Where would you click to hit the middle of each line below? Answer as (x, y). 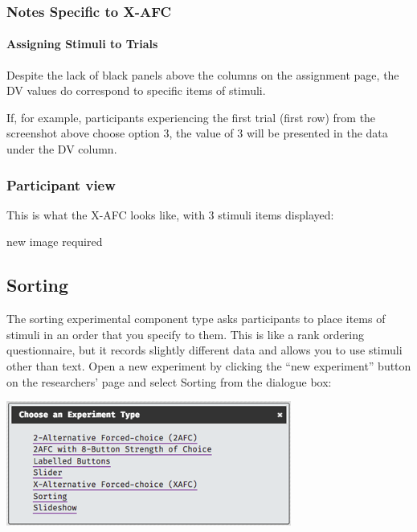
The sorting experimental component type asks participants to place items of (196, 319)
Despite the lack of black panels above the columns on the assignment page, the (203, 74)
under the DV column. (62, 149)
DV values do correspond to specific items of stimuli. (136, 90)
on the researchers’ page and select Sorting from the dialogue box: (169, 381)
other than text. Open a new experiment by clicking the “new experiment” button (209, 366)
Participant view (61, 184)
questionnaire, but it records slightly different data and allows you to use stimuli (204, 350)
